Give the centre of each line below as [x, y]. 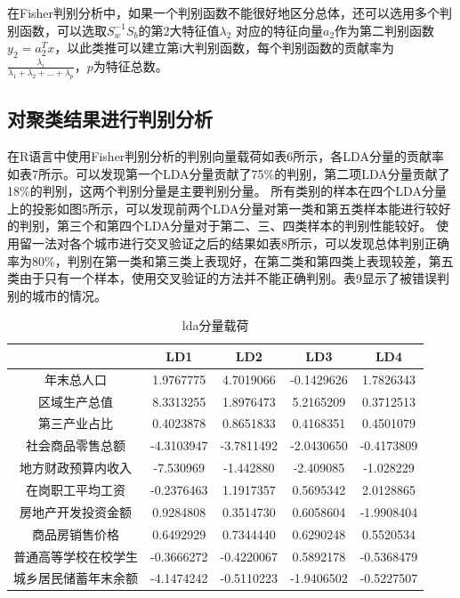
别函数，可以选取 [57, 30]
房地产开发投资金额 [76, 511]
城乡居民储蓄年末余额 [76, 578]
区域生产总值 [76, 401]
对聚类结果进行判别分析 [110, 119]
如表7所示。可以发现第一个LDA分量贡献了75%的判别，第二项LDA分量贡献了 [229, 173]
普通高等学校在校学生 [76, 556]
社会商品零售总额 [76, 445]
